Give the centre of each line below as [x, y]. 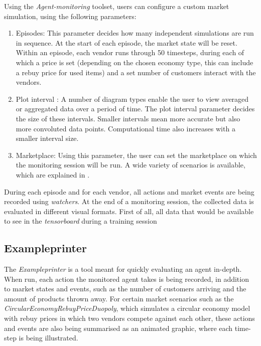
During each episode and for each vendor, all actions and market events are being [129, 191]
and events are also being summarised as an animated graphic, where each [118, 328]
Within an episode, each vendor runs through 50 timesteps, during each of [130, 52]
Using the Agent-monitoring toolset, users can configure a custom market [117, 6]
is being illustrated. [48, 338]
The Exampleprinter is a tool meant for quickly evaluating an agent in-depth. [123, 269]
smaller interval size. [47, 138]
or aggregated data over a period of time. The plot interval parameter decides [135, 109]
